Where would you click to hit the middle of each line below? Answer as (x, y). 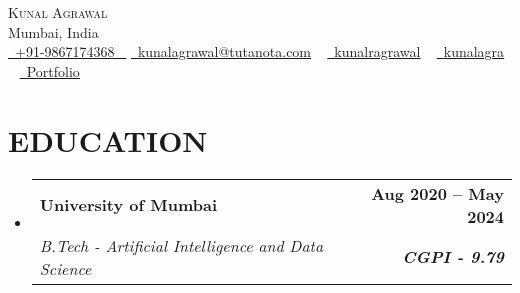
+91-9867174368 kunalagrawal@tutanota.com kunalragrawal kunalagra (260, 51)
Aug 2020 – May (437, 193)
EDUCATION (108, 139)
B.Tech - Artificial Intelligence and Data (181, 245)
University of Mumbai (128, 204)
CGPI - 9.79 (453, 256)
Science (65, 268)
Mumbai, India (53, 31)
